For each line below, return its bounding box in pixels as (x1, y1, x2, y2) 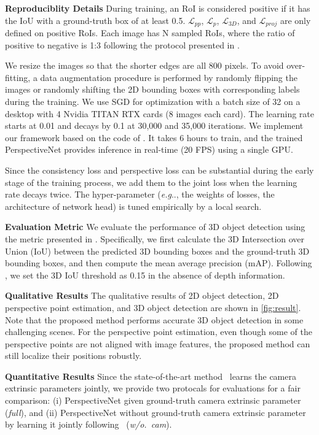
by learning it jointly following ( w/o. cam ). (5, 418, 172, 431)
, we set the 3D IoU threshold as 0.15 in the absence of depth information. (5, 268, 285, 281)
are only (280, 13, 311, 26)
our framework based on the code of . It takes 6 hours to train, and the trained (5, 131, 303, 144)
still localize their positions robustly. (5, 349, 142, 362)
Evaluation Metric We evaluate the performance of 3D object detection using (5, 220, 305, 233)
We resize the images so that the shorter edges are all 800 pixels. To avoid (5, 59, 284, 72)
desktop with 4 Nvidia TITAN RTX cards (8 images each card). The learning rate (5, 107, 314, 120)
